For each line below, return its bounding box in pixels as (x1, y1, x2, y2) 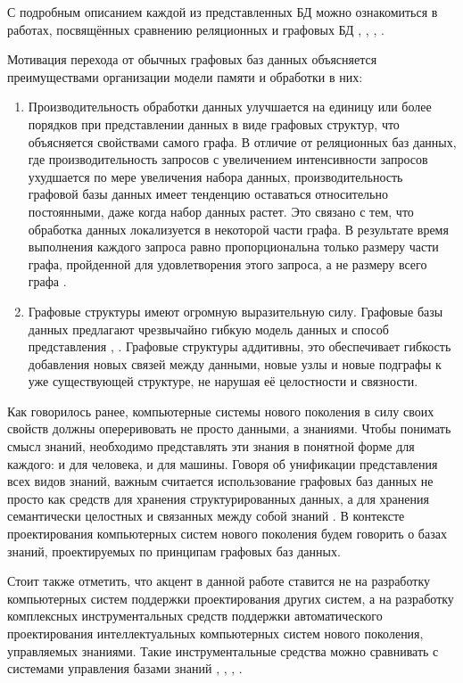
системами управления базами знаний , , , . (7, 659, 243, 678)
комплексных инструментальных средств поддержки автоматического (7, 606, 383, 625)
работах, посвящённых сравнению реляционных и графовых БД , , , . (7, 20, 384, 38)
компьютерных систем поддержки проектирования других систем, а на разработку (7, 588, 454, 607)
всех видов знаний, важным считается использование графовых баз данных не (7, 472, 434, 490)
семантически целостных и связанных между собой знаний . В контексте (7, 506, 405, 525)
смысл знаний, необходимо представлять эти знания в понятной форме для (7, 437, 415, 456)
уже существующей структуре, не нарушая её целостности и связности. (28, 372, 418, 391)
